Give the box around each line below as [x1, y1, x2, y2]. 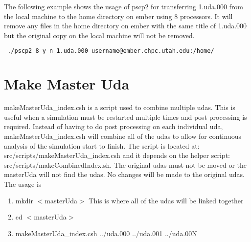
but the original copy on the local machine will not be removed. [4, 30, 195, 40]
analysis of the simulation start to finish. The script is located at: [4, 140, 200, 151]
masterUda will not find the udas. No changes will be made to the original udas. [4, 169, 245, 179]
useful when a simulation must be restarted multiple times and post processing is [4, 111, 247, 122]
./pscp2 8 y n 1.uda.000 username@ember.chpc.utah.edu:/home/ [7, 47, 214, 55]
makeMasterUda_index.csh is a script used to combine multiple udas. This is [4, 102, 235, 112]
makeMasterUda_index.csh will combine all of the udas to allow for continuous [4, 131, 241, 141]
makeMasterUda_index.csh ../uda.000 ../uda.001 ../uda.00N [15, 228, 197, 238]
